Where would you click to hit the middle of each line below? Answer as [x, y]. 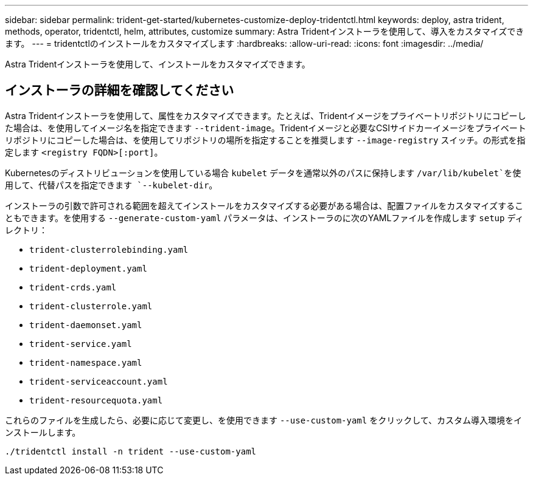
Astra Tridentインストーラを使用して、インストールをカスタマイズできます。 [158, 64]
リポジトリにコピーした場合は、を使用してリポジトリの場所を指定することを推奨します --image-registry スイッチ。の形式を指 [265, 140]
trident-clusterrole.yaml [91, 306]
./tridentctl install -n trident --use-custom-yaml [131, 451]
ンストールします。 [43, 432]
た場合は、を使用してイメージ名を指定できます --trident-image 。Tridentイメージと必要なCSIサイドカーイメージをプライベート [266, 128]
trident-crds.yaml [73, 287]
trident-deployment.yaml [88, 268]
